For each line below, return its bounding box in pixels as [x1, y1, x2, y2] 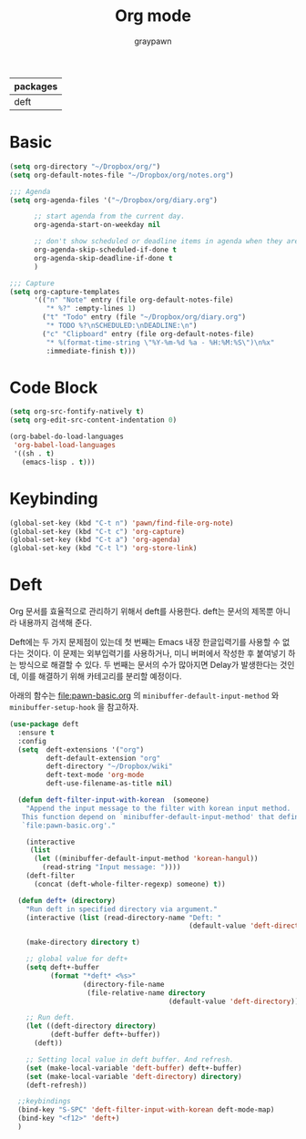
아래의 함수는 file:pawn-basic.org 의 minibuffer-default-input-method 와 [9, 690, 280, 702]
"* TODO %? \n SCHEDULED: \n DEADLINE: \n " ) [46, 321, 198, 330]
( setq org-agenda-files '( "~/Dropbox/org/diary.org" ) [9, 195, 219, 205]
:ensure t [17, 728, 55, 737]
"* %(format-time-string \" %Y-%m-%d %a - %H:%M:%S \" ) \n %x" [46, 338, 275, 347]
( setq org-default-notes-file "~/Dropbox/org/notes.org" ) [9, 170, 234, 180]
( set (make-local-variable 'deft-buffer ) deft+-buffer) [25, 1063, 243, 1072]
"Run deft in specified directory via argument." [25, 904, 219, 914]
